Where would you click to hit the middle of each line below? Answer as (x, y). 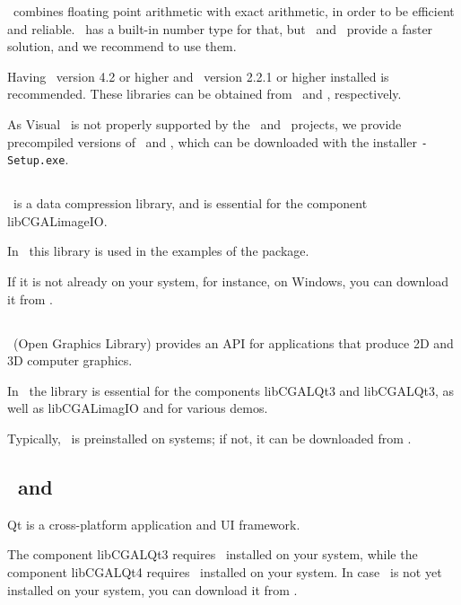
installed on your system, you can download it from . (152, 589)
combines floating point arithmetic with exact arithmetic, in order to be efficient (234, 11)
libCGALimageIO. (57, 220)
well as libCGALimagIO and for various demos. (138, 408)
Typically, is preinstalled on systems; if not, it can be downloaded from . (209, 438)
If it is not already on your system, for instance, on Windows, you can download (228, 281)
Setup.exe (36, 161)
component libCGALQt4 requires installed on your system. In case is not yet (225, 571)
